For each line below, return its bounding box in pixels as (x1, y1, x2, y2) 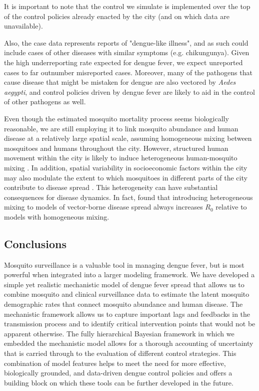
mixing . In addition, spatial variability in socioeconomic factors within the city (4, 162, 247, 172)
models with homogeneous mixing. (4, 211, 109, 222)
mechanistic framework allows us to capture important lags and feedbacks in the (4, 308, 250, 319)
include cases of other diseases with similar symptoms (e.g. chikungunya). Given (4, 47, 249, 58)
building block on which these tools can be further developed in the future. (4, 377, 233, 387)
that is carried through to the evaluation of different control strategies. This (4, 348, 236, 358)
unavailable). (4, 21, 43, 31)
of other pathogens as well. (4, 96, 86, 107)
